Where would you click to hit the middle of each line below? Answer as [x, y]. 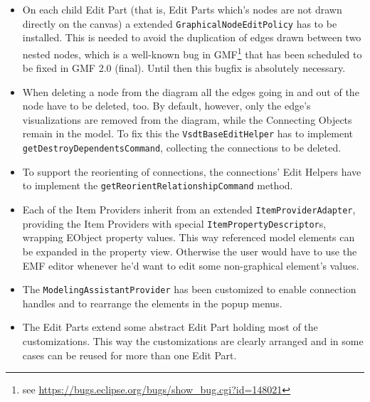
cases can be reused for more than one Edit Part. [129, 355]
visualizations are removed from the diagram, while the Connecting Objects [187, 119]
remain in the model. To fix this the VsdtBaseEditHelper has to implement [188, 133]
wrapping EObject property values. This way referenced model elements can [189, 237]
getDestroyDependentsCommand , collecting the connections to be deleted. [182, 148]
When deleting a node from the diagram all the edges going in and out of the [191, 91]
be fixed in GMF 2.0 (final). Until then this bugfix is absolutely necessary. [184, 68]
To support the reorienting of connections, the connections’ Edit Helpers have [192, 171]
